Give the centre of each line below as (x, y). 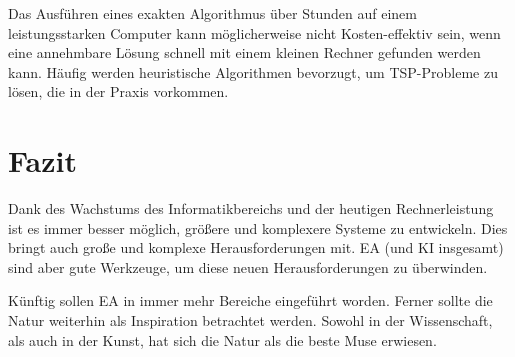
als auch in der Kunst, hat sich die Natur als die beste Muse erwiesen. (222, 339)
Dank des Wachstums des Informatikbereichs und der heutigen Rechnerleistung (251, 208)
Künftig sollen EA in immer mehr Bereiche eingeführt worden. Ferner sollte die (250, 300)
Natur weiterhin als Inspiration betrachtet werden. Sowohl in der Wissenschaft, (250, 320)
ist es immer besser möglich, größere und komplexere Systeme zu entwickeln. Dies (258, 227)
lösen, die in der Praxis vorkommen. (118, 91)
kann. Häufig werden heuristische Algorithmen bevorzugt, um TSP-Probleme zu (253, 71)
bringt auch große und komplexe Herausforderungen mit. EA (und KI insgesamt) (256, 247)
